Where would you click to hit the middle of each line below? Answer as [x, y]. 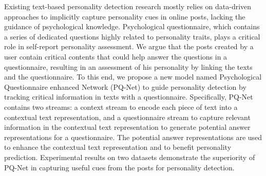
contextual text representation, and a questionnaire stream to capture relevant [127, 117]
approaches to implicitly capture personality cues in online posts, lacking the [125, 16]
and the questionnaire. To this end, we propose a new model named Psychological [133, 77]
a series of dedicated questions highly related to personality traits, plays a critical [132, 36]
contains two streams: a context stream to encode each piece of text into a [121, 106]
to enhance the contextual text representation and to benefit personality [118, 147]
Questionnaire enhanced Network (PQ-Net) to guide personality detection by [125, 86]
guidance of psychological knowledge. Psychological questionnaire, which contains [132, 26]
